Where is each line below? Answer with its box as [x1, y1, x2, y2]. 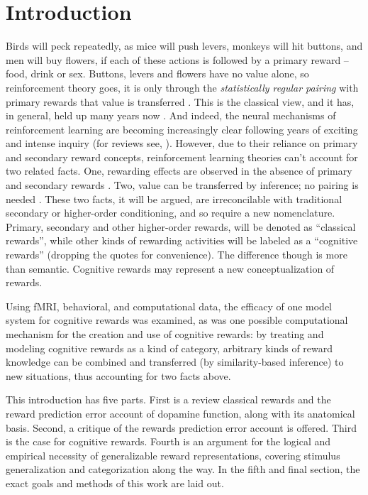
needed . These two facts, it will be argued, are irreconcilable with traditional [6, 191, 342, 206]
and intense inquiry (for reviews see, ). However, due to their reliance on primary [6, 136, 358, 151]
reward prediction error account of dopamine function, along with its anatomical [6, 406, 355, 420]
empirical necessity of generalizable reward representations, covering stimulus [6, 447, 340, 462]
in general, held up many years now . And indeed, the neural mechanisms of [6, 108, 336, 123]
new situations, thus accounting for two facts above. [6, 368, 231, 383]
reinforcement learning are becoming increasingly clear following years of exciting [6, 121, 358, 136]
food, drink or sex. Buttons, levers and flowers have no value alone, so [6, 66, 309, 81]
